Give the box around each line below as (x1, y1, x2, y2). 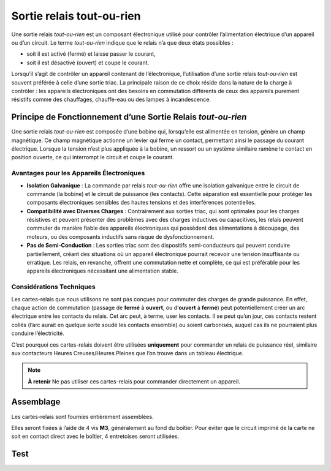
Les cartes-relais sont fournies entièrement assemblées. (11, 413, 154, 420)
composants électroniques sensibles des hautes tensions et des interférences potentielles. (26, 199, 256, 206)
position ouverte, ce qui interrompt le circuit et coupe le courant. (11, 154, 174, 161)
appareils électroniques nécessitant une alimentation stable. (26, 267, 179, 275)
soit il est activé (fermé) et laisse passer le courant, (26, 50, 156, 58)
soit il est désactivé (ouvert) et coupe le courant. (26, 59, 150, 66)
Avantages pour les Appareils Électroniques (11, 169, 145, 178)
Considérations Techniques (11, 282, 96, 291)
